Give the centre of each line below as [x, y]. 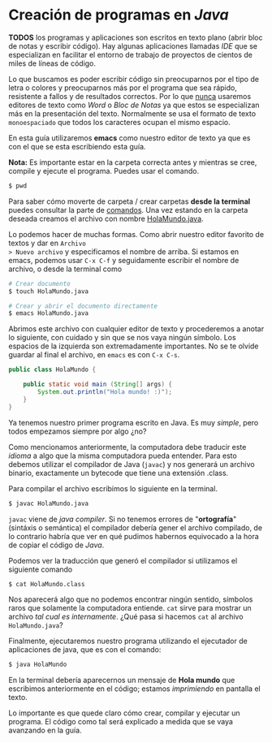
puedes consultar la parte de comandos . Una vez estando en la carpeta [128, 210]
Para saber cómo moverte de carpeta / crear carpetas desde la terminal [130, 201]
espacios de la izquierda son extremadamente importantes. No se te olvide [134, 346]
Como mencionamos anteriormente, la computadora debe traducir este [127, 447]
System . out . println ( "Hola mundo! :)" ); [105, 392]
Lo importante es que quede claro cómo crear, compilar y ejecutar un [125, 713]
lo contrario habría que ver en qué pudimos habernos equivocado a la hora [134, 536]
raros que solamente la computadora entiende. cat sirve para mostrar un [130, 608]
